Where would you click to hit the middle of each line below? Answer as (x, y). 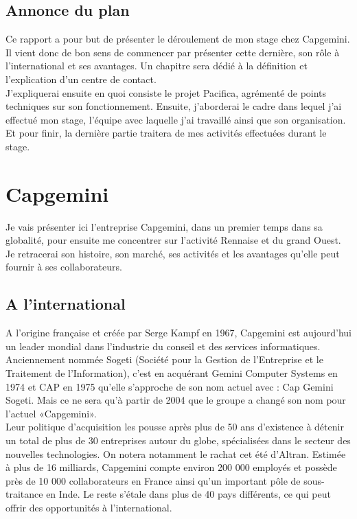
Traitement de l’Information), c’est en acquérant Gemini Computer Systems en (172, 373)
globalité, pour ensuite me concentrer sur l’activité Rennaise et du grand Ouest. (173, 240)
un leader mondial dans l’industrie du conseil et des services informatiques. (163, 346)
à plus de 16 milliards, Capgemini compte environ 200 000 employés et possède (171, 467)
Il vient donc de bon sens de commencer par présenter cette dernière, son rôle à (173, 52)
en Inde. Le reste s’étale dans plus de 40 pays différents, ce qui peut (188, 494)
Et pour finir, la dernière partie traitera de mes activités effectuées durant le (166, 133)
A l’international (66, 304)
